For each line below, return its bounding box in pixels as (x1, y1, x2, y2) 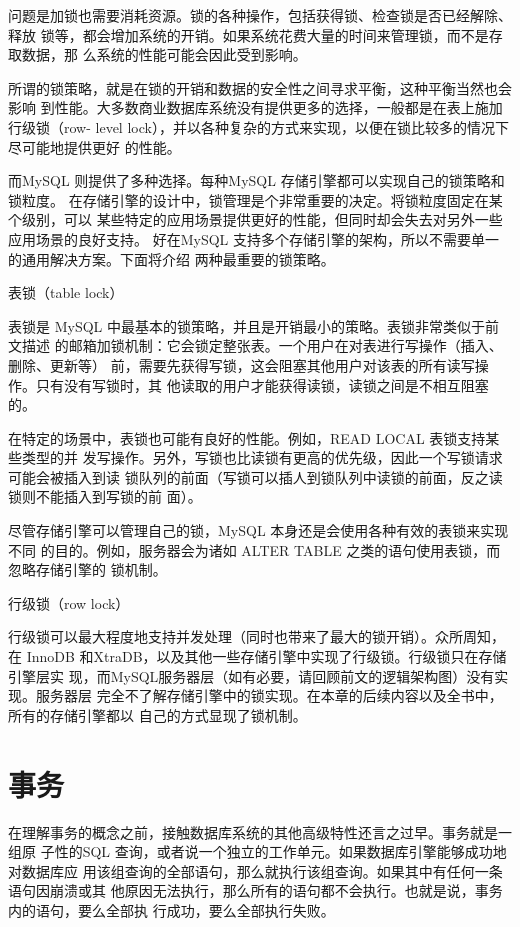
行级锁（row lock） (8, 592, 130, 613)
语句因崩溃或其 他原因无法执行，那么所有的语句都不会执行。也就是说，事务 (8, 880, 503, 901)
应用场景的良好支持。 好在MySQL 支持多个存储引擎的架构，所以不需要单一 (8, 228, 499, 249)
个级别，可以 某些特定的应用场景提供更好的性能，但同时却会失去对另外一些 (8, 209, 503, 230)
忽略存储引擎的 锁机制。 (8, 559, 167, 580)
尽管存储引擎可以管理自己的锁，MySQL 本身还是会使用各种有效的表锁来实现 (8, 520, 509, 541)
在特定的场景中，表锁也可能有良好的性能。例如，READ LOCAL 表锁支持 (8, 427, 486, 448)
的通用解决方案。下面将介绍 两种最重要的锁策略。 (8, 248, 335, 269)
